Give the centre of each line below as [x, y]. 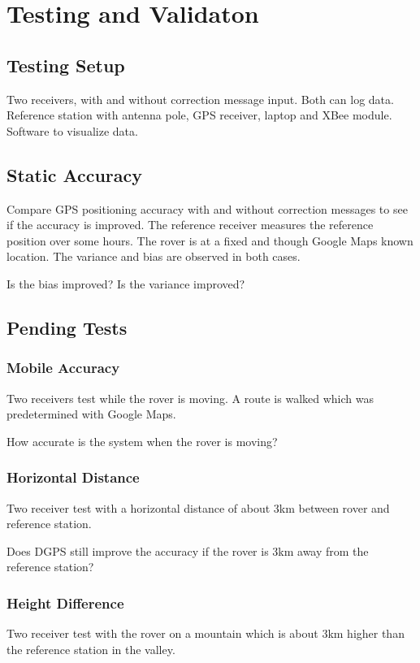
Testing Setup [66, 65]
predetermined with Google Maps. [91, 414]
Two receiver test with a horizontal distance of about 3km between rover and [198, 507]
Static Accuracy [75, 174]
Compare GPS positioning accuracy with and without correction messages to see [207, 208]
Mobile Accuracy [63, 368]
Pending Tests [67, 327]
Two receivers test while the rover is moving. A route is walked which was [190, 398]
